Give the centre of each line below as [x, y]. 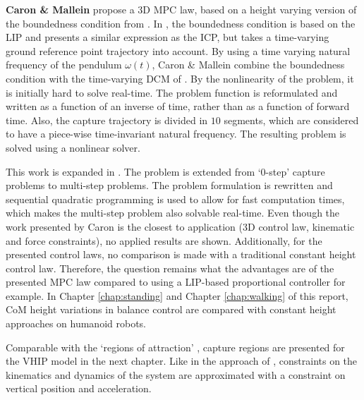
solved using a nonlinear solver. [73, 147]
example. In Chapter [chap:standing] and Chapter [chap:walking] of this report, [177, 295]
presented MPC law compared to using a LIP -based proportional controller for [176, 282]
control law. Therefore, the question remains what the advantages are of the [170, 268]
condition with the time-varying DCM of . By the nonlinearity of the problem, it [180, 78]
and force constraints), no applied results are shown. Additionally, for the [164, 240]
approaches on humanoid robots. [76, 323]
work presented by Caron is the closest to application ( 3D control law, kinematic [180, 226]
